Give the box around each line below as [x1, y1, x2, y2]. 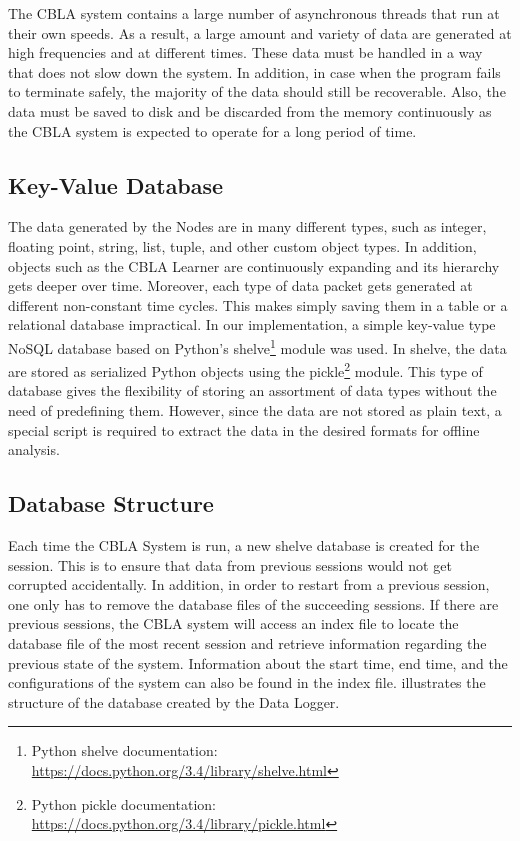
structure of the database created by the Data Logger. [8, 691, 340, 712]
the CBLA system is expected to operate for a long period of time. [8, 120, 417, 141]
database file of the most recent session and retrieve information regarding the [8, 632, 487, 653]
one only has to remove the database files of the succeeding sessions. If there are [8, 593, 499, 614]
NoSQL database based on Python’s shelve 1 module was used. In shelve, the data [8, 334, 507, 358]
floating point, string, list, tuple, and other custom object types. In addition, [8, 235, 477, 256]
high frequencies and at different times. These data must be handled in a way [8, 42, 483, 63]
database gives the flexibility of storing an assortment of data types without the [8, 380, 497, 401]
